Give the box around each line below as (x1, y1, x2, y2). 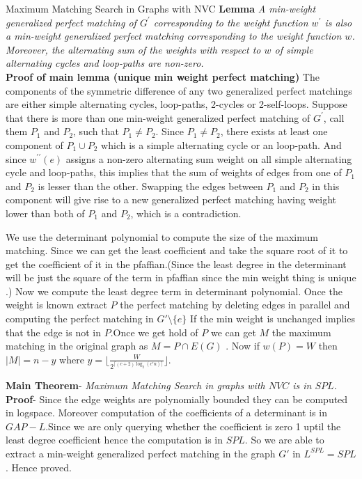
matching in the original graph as (6, 338, 148, 353)
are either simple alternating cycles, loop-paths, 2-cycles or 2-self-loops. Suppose (6, 97, 347, 111)
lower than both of (6, 205, 85, 220)
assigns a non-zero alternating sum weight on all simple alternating (65, 151, 352, 166)
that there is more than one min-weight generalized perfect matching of (6, 110, 310, 125)
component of (6, 137, 63, 152)
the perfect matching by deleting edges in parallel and (120, 297, 350, 312)
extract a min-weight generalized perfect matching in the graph (6, 446, 276, 460)
